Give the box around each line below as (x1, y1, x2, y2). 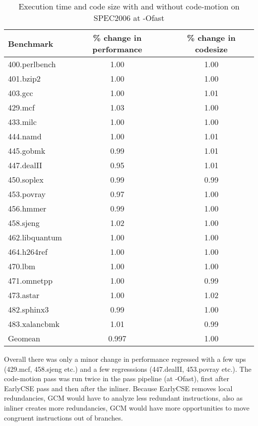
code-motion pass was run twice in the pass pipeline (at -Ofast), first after (4, 373, 230, 384)
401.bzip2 (8, 73, 41, 84)
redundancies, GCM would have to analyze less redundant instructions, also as (4, 393, 243, 403)
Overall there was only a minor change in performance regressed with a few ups (4, 354, 246, 364)
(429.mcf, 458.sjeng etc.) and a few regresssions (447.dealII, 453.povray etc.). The (4, 363, 252, 374)
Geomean (8, 332, 40, 344)
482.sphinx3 (8, 304, 49, 315)
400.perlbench (8, 58, 56, 70)
